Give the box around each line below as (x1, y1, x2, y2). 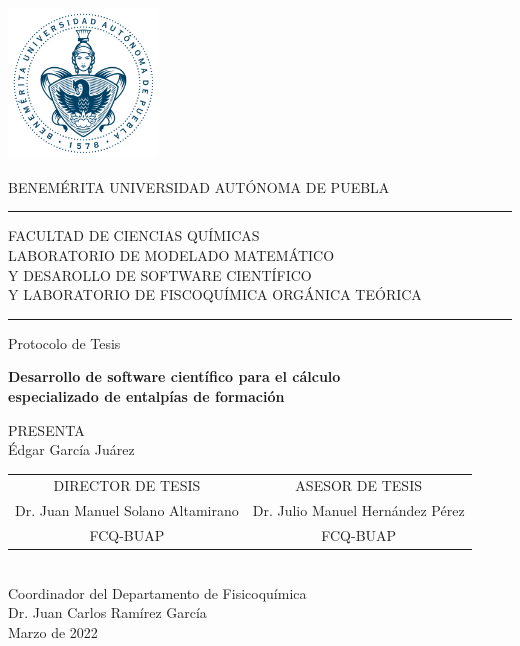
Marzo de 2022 (8, 622, 98, 643)
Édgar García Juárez (8, 439, 135, 460)
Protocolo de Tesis (8, 332, 121, 353)
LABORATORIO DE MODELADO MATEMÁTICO (8, 244, 335, 265)
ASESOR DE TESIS (295, 475, 422, 496)
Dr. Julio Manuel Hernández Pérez (252, 500, 465, 521)
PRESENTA (8, 419, 85, 440)
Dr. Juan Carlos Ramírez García (8, 602, 207, 623)
